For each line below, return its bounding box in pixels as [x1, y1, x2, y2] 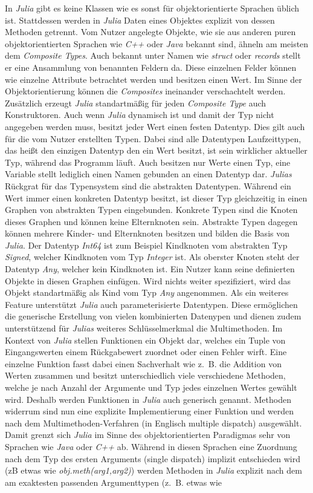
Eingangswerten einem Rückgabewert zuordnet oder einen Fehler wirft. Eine [5, 345, 287, 358]
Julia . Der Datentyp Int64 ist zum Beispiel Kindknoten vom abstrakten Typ [5, 238, 288, 251]
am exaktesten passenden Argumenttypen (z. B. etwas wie [5, 475, 222, 488]
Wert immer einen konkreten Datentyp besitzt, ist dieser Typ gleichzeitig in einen [5, 191, 308, 204]
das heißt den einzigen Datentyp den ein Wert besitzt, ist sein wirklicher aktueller [5, 144, 308, 157]
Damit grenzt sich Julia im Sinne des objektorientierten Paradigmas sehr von [5, 428, 291, 441]
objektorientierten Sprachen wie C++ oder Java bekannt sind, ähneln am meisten [5, 37, 309, 50]
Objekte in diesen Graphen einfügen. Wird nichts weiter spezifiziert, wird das [5, 274, 291, 287]
